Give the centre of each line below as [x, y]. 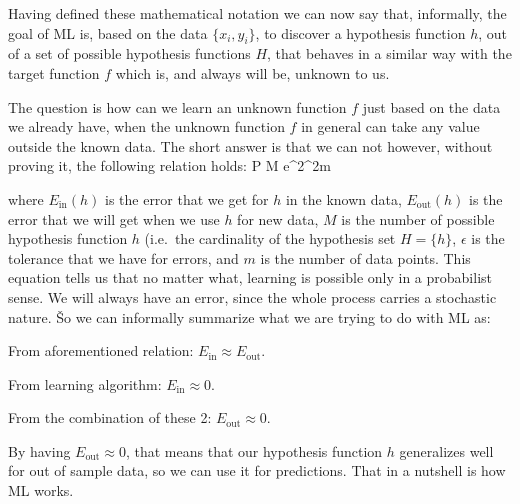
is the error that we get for [186, 198]
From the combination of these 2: [110, 417]
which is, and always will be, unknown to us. [252, 72]
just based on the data [431, 106]
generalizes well [446, 450]
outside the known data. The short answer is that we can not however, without [250, 145]
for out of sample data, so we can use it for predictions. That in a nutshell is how [257, 470]
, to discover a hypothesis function [360, 32]
